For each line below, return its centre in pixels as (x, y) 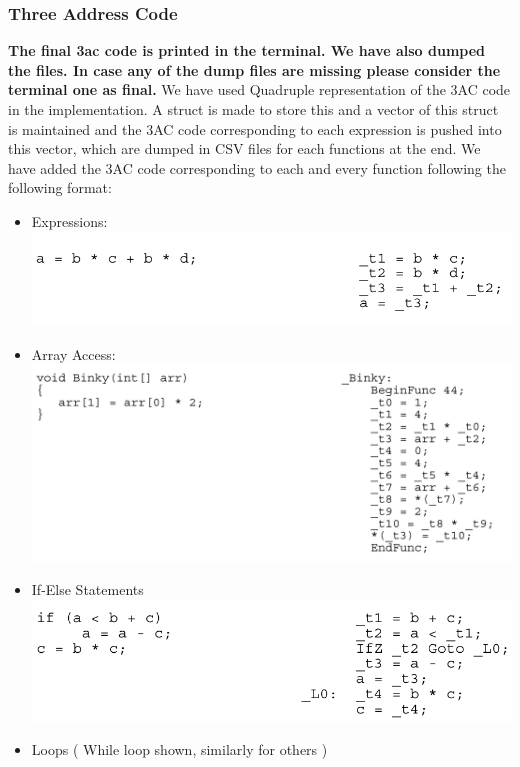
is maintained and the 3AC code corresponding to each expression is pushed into (255, 128)
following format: (60, 187)
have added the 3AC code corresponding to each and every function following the (257, 167)
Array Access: (73, 354)
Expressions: (69, 220)
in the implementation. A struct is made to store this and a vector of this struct (253, 109)
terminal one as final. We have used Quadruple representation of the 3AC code (259, 89)
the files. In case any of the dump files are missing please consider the (254, 69)
